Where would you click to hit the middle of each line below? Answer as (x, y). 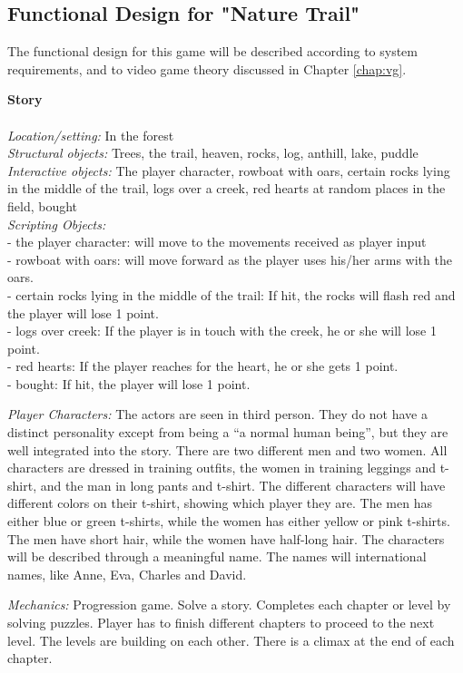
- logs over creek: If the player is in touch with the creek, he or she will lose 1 (222, 331)
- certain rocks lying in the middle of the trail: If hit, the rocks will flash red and (231, 294)
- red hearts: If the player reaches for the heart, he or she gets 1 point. (203, 366)
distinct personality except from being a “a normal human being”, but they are (228, 432)
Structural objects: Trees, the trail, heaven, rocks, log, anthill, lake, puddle (213, 153)
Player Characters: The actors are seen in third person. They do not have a (217, 414)
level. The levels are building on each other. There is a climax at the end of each (231, 640)
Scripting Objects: (57, 224)
